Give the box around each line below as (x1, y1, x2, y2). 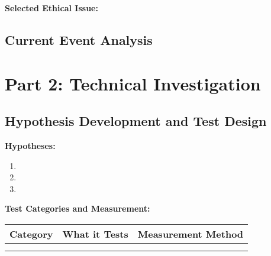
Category (9, 226, 53, 241)
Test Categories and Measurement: (5, 202, 150, 215)
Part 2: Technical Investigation (5, 71, 261, 95)
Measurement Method (137, 226, 244, 241)
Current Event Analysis (5, 30, 153, 48)
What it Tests (62, 226, 128, 241)
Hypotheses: (5, 139, 56, 151)
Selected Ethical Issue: (5, 2, 98, 14)
